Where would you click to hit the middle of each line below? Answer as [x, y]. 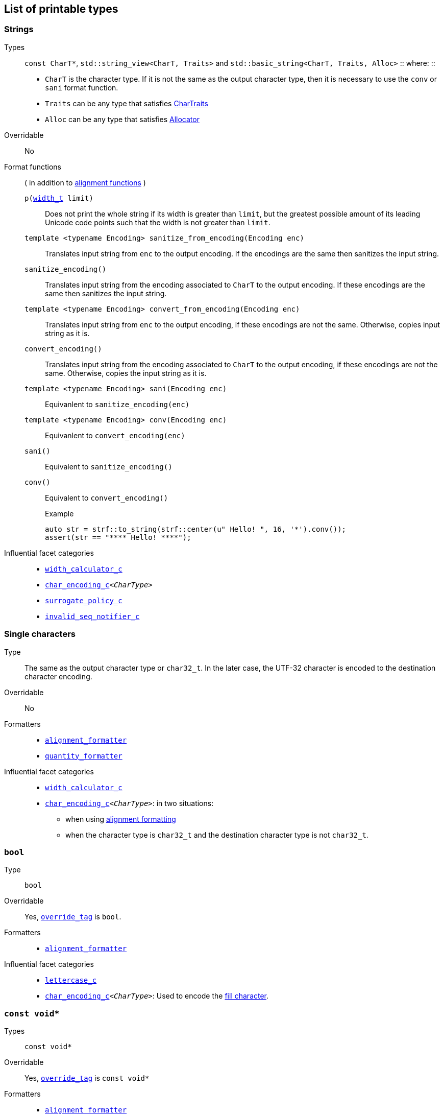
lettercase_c [71, 980]
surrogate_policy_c [84, 600]
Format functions [33, 167]
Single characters [40, 634]
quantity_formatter [84, 756]
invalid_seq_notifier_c [92, 616]
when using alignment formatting [121, 819]
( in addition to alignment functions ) [85, 182]
